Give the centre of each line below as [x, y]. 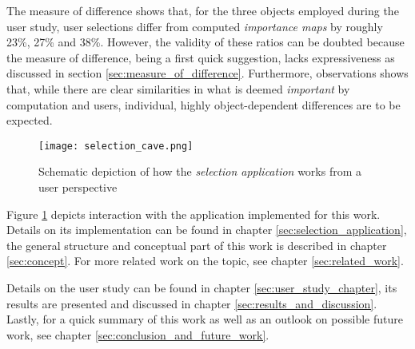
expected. [30, 120]
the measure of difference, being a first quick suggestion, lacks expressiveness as [201, 57]
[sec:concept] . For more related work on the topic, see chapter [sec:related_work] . [205, 261]
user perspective [78, 187]
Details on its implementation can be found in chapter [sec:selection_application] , [207, 230]
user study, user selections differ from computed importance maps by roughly [195, 26]
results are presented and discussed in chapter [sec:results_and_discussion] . [192, 303]
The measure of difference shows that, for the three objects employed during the [203, 10]
